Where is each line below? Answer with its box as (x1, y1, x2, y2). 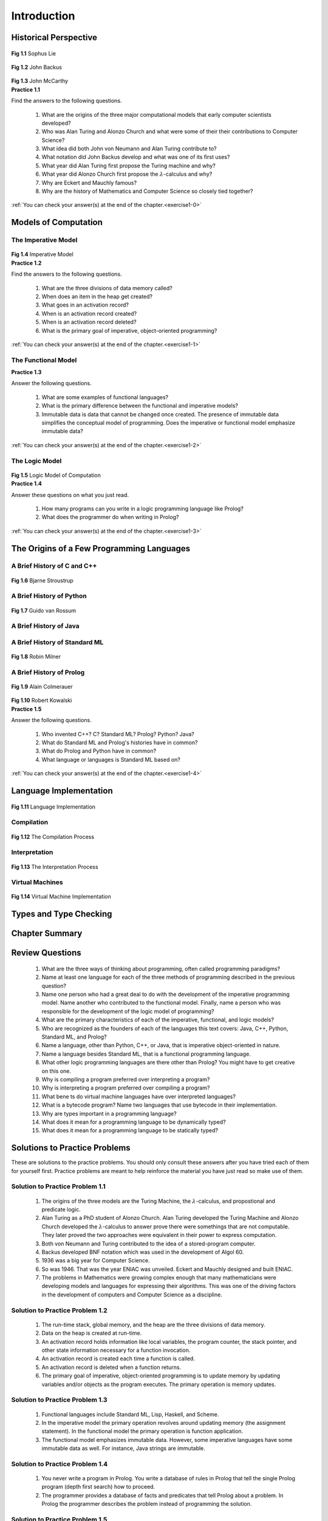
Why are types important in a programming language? (41, 1110, 177, 1117)
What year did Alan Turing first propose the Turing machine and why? (41, 162, 216, 169)
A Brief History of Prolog (11, 668, 85, 677)
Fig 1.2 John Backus (11, 63, 62, 71)
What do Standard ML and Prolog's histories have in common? (41, 739, 198, 747)
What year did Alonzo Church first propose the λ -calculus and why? (41, 170, 213, 178)
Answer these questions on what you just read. (11, 491, 129, 498)
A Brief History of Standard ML (11, 638, 104, 646)
